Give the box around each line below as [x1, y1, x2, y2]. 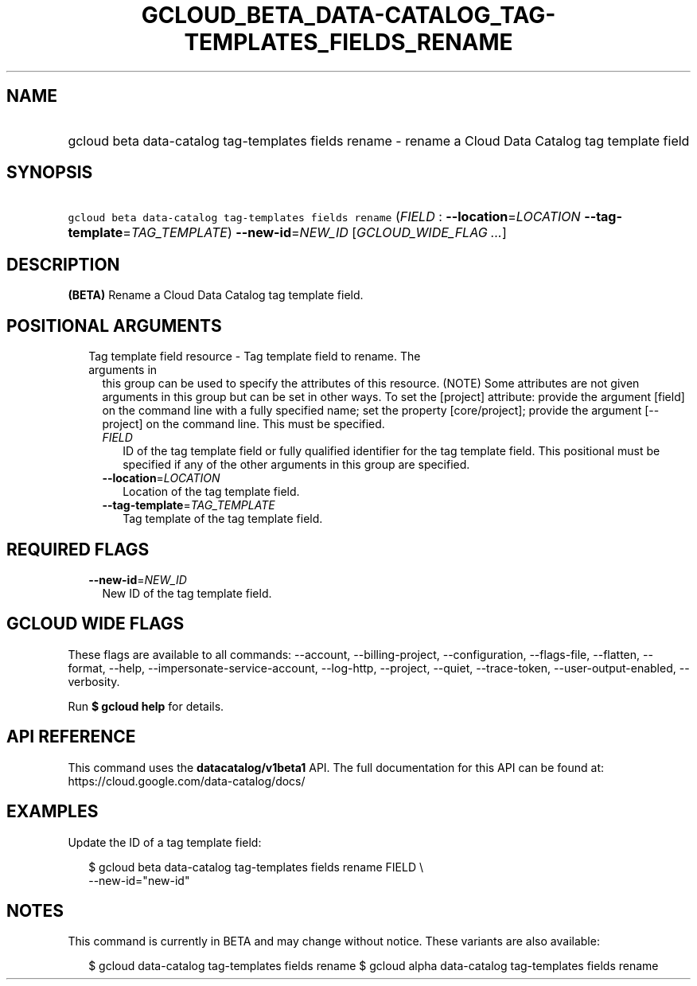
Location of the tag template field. [123, 485, 300, 499]
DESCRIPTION [6, 254, 120, 275]
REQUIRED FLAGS [6, 539, 150, 559]
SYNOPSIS [6, 162, 93, 183]
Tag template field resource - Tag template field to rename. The [88, 349, 421, 364]
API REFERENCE [6, 727, 136, 747]
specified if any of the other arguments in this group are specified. [123, 458, 470, 472]
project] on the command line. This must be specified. [102, 417, 385, 431]
